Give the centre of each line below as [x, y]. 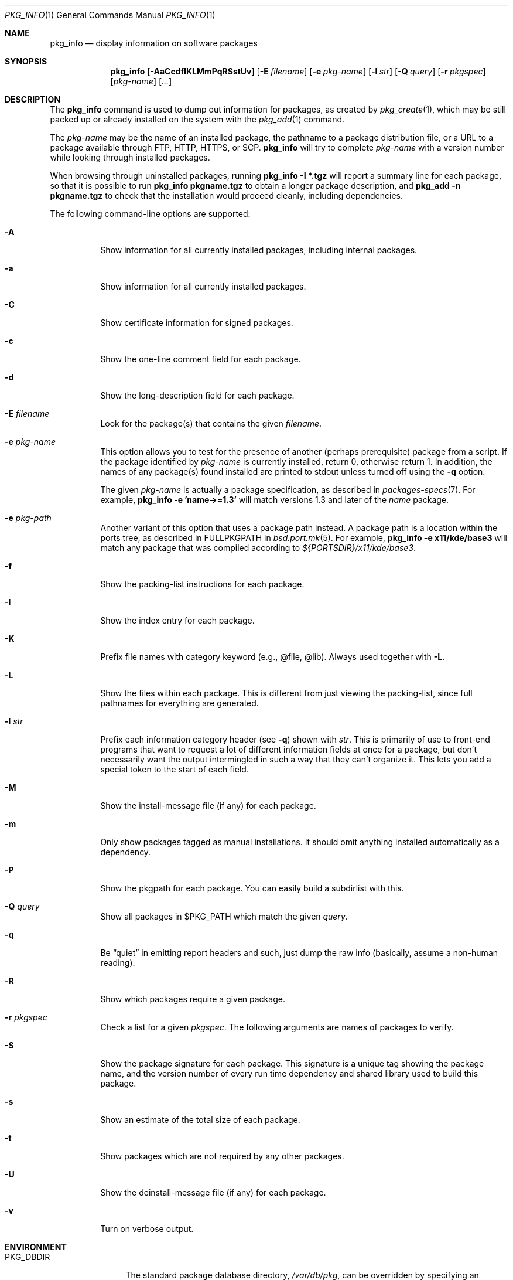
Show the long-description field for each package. [197, 395]
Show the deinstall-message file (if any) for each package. [213, 1192]
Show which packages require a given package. [193, 999]
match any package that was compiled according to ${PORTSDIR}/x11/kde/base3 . [258, 548]
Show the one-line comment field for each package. [201, 359]
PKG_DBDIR [28, 1257]
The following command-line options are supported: [150, 214]
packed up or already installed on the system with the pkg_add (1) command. [197, 119]
